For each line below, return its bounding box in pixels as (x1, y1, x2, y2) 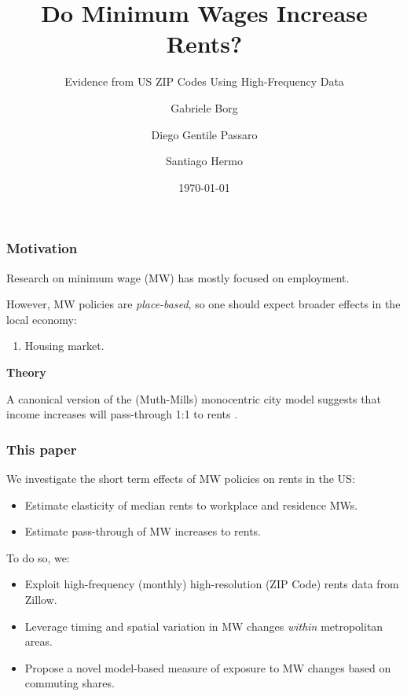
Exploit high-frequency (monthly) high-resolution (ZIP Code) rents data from (24, 576, 399, 592)
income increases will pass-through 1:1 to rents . (6, 406, 238, 422)
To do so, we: (6, 549, 70, 565)
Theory (6, 363, 46, 380)
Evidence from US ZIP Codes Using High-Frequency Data (64, 73, 344, 90)
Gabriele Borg (170, 99, 238, 116)
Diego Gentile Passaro (151, 126, 258, 142)
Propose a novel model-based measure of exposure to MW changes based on (24, 659, 391, 676)
